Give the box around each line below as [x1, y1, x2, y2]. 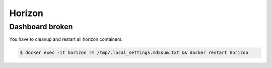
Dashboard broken [9, 22, 73, 31]
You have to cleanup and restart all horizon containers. [9, 36, 123, 42]
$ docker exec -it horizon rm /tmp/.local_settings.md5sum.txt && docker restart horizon [20, 50, 249, 55]
